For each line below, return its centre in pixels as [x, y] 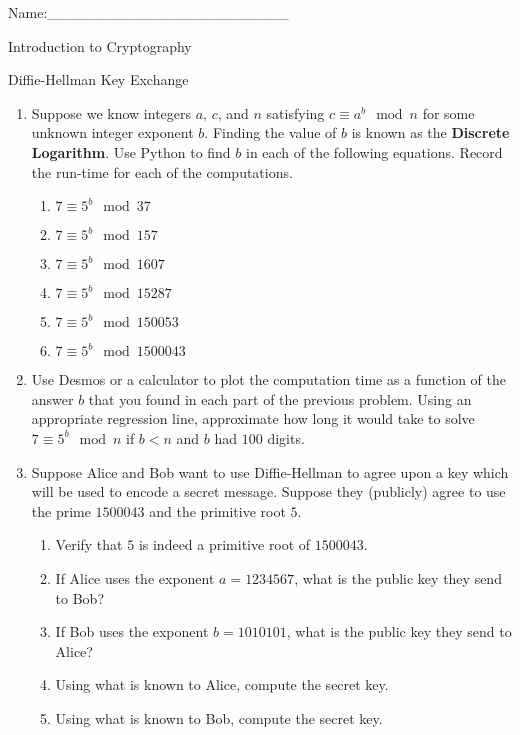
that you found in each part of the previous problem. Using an [280, 398]
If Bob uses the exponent [132, 631]
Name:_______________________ [148, 12]
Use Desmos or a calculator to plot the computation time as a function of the [269, 379]
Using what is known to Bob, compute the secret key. [219, 717]
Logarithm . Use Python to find [131, 151]
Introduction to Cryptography [100, 45]
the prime [61, 510]
